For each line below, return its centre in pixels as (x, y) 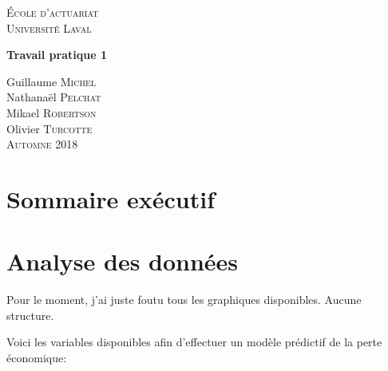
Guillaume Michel (51, 81)
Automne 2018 (42, 144)
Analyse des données (123, 261)
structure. (30, 315)
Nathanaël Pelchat (54, 97)
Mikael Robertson (51, 112)
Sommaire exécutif (111, 198)
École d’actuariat (53, 12)
